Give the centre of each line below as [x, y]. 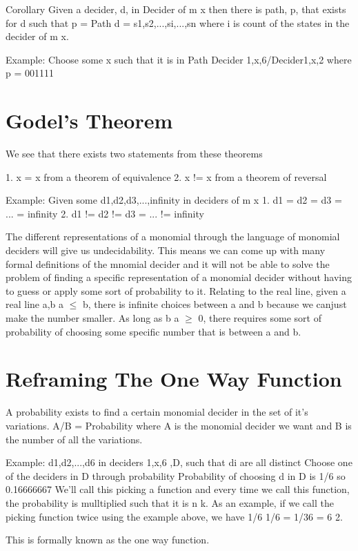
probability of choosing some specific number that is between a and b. [153, 331]
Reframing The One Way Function [174, 379]
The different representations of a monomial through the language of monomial [173, 236]
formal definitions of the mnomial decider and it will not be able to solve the [168, 263]
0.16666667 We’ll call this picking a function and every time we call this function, [178, 489]
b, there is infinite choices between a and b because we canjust [215, 304]
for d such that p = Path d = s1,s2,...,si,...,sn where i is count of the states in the [178, 22]
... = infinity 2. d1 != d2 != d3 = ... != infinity [105, 213]
